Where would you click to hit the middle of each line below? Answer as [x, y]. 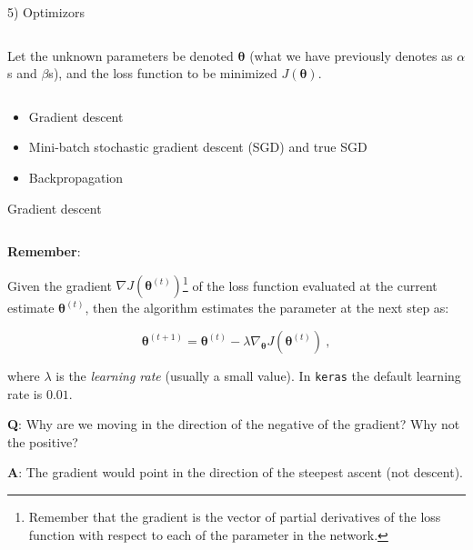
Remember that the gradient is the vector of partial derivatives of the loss [235, 517]
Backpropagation [76, 177]
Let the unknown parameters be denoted [121, 55]
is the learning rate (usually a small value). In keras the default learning [258, 375]
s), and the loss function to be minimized [163, 73]
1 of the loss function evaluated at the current [310, 284]
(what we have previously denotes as [351, 55]
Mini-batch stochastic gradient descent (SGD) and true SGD [198, 147]
